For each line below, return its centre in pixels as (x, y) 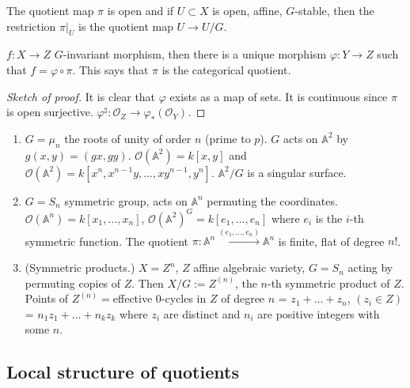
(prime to (228, 138)
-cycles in (184, 298)
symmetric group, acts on (126, 200)
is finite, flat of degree (331, 241)
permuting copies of (73, 283)
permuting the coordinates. (272, 200)
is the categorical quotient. (226, 69)
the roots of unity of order (128, 138)
